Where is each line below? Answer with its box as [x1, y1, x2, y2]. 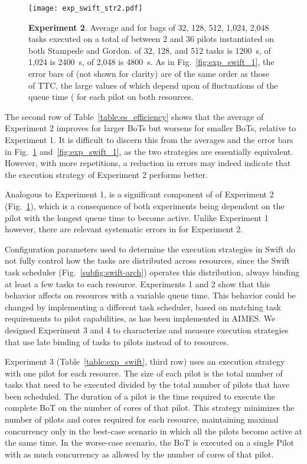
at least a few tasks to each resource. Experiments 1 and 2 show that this [5, 277, 270, 290]
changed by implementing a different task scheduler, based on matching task [5, 300, 281, 313]
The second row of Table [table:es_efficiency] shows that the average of [5, 110, 264, 122]
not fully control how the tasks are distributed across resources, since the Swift [5, 254, 290, 267]
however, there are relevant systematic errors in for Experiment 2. [5, 223, 243, 235]
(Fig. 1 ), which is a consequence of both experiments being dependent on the [5, 199, 285, 212]
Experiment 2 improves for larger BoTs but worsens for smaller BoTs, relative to [5, 122, 296, 134]
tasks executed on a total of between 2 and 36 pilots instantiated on [28, 33, 275, 45]
